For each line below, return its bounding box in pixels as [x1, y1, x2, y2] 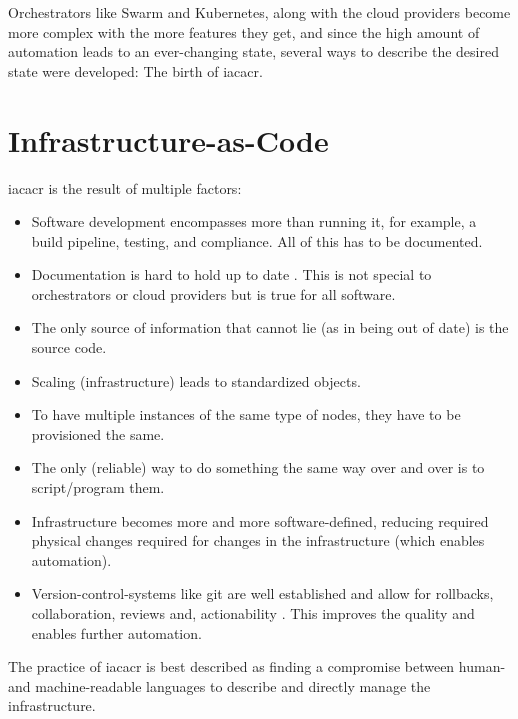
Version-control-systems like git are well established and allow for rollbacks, [31, 583, 494, 604]
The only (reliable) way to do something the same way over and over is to [31, 457, 485, 478]
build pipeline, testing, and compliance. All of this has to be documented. [31, 230, 483, 251]
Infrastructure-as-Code [8, 119, 329, 160]
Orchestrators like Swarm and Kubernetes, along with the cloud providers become [8, 2, 511, 22]
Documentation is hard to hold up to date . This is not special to [31, 264, 432, 285]
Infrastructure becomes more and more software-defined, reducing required [31, 510, 489, 531]
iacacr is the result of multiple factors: [8, 177, 242, 198]
